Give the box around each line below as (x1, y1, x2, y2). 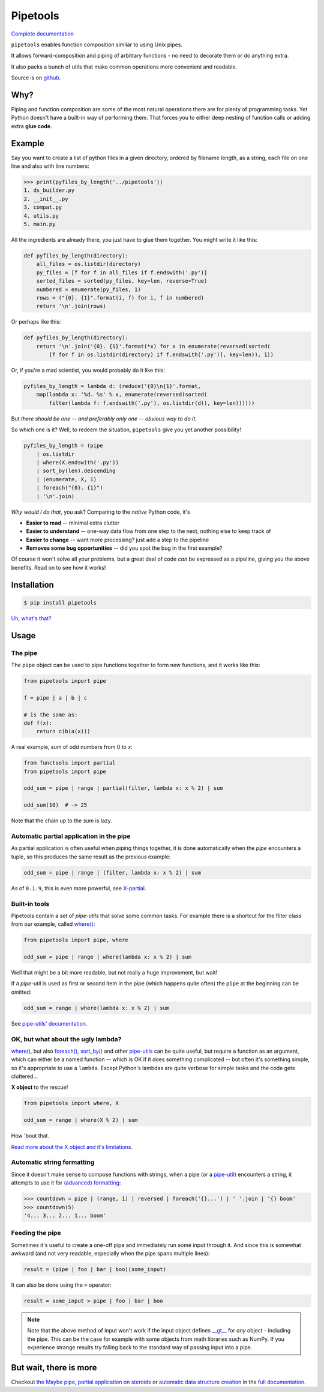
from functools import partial (23, 760, 116, 766)
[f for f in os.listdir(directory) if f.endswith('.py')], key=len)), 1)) (49, 351, 274, 358)
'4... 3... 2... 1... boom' (23, 1212, 106, 1219)
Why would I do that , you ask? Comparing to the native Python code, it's (11, 508, 190, 516)
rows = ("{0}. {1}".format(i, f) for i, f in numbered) (36, 294, 205, 301)
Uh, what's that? (11, 614, 52, 622)
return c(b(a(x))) (36, 728, 91, 735)
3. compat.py (23, 204, 62, 211)
